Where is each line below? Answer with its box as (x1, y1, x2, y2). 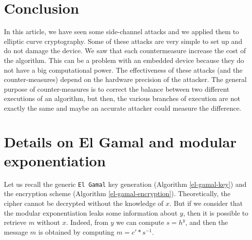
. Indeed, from (66, 217, 109, 227)
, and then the (185, 217, 228, 227)
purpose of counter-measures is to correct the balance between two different (4, 83, 230, 94)
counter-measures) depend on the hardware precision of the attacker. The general (4, 74, 247, 84)
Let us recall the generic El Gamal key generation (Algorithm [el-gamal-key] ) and (4, 179, 247, 189)
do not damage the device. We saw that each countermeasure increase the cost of (4, 45, 246, 56)
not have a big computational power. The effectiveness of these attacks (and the (4, 64, 243, 75)
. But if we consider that (169, 198, 243, 208)
